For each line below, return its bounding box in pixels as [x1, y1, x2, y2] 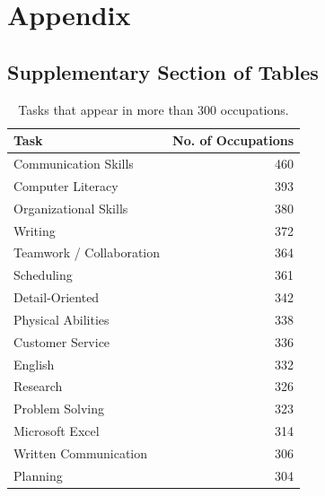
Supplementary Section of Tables [7, 57, 319, 85]
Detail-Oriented [13, 288, 100, 307]
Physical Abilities [13, 309, 110, 328]
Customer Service [13, 332, 110, 351]
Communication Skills [13, 154, 134, 173]
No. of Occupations [172, 131, 294, 150]
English [13, 354, 55, 373]
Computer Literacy [13, 176, 119, 195]
